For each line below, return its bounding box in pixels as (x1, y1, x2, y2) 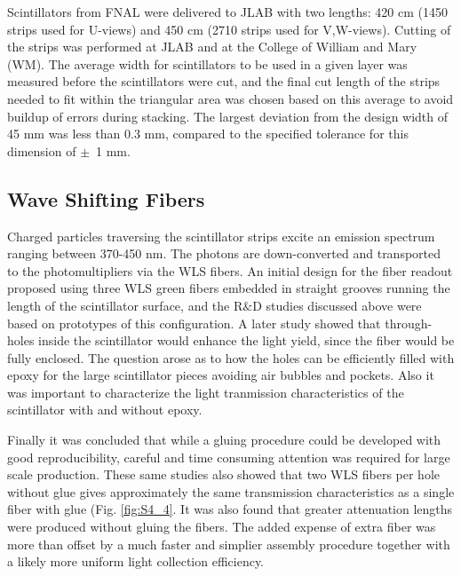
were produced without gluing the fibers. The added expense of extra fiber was (7, 517, 436, 536)
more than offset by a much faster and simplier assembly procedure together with (7, 534, 450, 553)
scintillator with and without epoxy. (7, 400, 203, 419)
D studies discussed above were (252, 296, 422, 314)
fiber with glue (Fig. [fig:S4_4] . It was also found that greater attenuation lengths (7, 500, 453, 518)
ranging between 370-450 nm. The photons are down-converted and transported (7, 244, 441, 263)
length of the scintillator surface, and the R (7, 296, 243, 314)
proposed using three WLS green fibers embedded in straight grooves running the (7, 279, 450, 297)
